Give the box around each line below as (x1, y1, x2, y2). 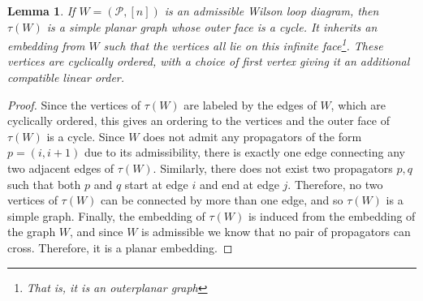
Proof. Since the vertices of (7, 96, 141, 113)
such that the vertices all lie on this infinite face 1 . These (103, 35, 383, 54)
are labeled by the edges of (183, 96, 317, 113)
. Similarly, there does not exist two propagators (153, 160, 393, 176)
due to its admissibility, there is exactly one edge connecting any (84, 144, 405, 161)
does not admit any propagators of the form (143, 127, 362, 144)
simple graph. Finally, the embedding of (7, 207, 205, 224)
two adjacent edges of (7, 160, 114, 176)
